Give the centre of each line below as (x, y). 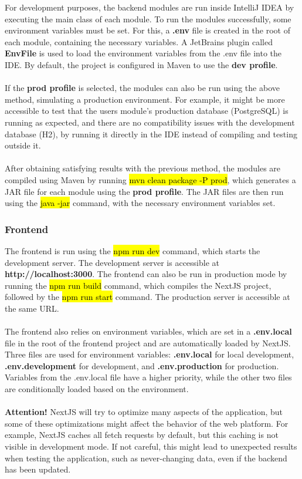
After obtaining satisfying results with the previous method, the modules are (143, 168)
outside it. (23, 145)
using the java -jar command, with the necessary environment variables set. (140, 203)
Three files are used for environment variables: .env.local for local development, (150, 354)
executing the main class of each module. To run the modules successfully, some (148, 18)
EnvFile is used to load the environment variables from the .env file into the (143, 53)
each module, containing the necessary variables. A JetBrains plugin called (139, 41)
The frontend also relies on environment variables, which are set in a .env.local (148, 331)
